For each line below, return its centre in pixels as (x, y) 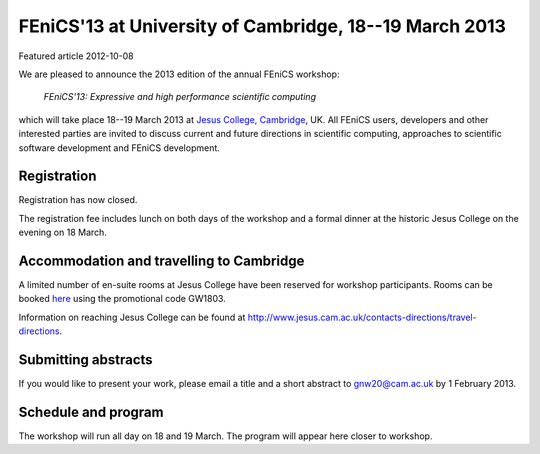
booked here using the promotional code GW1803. (122, 299)
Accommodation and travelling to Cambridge (161, 261)
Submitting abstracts (86, 360)
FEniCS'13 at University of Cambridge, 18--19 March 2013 (262, 26)
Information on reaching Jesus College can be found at (132, 317)
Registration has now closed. (78, 200)
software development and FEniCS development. (119, 147)
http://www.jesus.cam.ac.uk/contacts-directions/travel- (362, 317)
